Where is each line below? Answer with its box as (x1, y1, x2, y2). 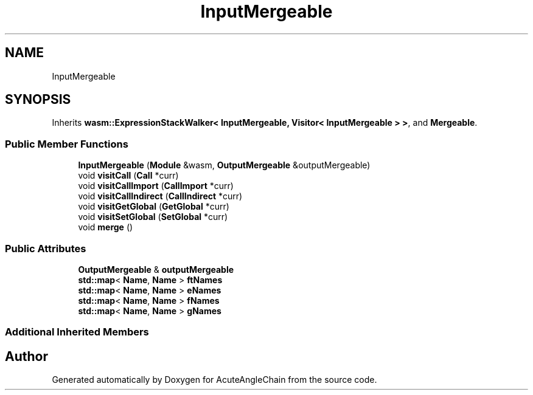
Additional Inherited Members (5, 326, 149, 338)
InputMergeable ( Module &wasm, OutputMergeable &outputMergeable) (78, 160, 371, 171)
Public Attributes (5, 242, 86, 255)
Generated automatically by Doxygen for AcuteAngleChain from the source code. (52, 374, 377, 385)
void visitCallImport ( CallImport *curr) (78, 180, 234, 191)
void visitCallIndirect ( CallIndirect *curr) (78, 191, 243, 202)
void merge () (78, 222, 133, 233)
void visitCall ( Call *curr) (78, 170, 179, 181)
